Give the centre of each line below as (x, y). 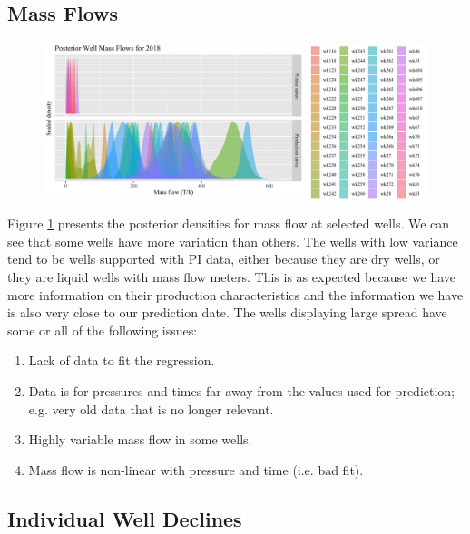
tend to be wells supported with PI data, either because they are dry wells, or (224, 259)
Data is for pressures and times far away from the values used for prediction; (242, 390)
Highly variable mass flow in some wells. (140, 439)
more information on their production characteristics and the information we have (235, 294)
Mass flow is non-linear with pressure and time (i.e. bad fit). (196, 469)
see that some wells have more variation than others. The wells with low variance (233, 241)
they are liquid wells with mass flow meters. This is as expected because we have (232, 277)
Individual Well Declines (125, 518)
